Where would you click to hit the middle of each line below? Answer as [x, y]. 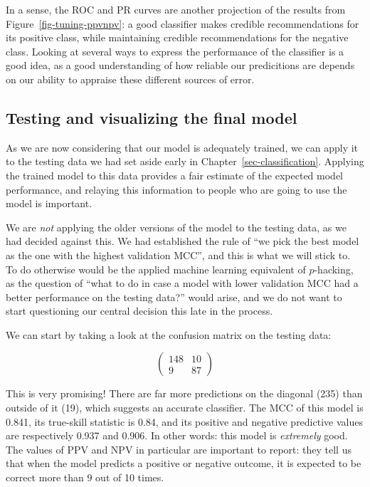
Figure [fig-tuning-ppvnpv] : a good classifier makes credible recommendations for [183, 23]
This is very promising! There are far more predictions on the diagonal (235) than [184, 393]
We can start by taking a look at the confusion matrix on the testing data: [169, 334]
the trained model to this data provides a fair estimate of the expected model [174, 175]
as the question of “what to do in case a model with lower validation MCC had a [182, 283]
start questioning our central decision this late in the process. [139, 311]
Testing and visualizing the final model [152, 117]
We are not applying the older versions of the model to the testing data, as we [176, 227]
